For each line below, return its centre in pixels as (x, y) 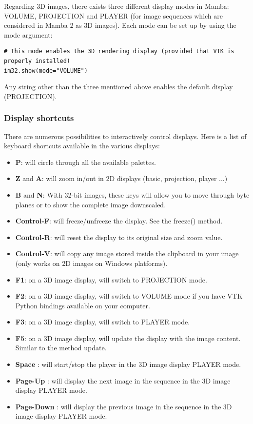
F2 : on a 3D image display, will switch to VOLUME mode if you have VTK (129, 296)
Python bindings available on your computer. (83, 305)
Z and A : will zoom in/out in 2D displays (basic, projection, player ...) (121, 178)
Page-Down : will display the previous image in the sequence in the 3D (124, 406)
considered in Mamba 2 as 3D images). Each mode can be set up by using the (120, 25)
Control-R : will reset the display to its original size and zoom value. (119, 237)
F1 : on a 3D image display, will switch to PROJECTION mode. (111, 279)
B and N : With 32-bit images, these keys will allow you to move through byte (132, 194)
